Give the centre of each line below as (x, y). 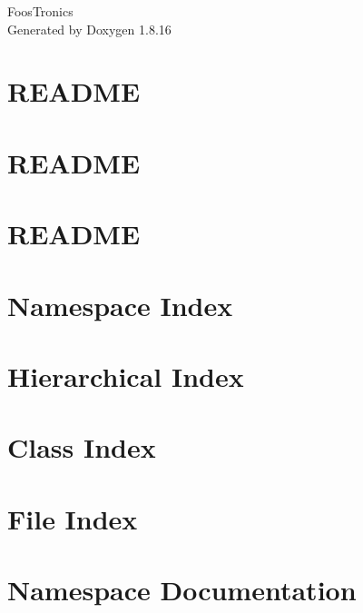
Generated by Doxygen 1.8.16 (89, 29)
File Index (73, 518)
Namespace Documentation (182, 589)
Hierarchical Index (126, 376)
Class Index (82, 447)
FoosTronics (40, 11)
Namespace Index (120, 305)
